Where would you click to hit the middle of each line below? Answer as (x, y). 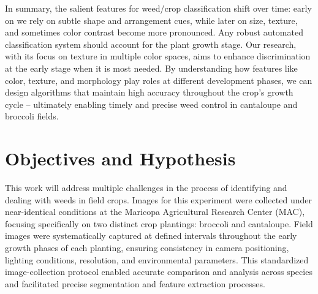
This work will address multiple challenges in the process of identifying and (146, 188)
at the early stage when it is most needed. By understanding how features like (151, 68)
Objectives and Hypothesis (120, 158)
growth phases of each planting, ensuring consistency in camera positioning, (147, 248)
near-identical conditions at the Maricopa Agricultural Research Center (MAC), (155, 212)
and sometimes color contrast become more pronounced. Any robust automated (154, 32)
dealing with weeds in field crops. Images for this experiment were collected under (158, 199)
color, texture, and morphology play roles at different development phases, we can (159, 80)
